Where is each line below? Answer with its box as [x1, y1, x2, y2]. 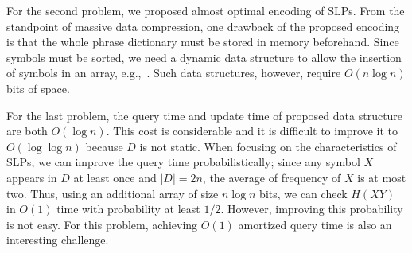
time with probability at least [56, 200, 200, 217]
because [85, 138, 123, 154]
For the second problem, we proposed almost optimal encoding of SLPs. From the [6, 2, 405, 18]
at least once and [73, 169, 157, 185]
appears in [6, 169, 57, 185]
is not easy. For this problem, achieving [6, 216, 198, 232]
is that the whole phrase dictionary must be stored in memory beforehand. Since [6, 33, 399, 50]
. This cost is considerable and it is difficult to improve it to [106, 123, 398, 139]
